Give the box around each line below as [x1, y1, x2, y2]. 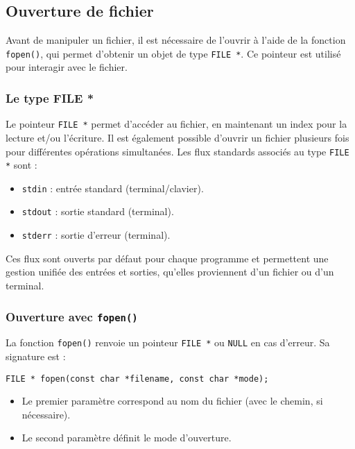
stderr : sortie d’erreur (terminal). [21, 228, 171, 242]
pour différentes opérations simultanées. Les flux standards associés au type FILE [6, 144, 349, 158]
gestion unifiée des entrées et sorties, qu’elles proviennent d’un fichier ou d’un [6, 264, 334, 279]
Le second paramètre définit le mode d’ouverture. [21, 430, 232, 445]
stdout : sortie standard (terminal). [21, 204, 174, 219]
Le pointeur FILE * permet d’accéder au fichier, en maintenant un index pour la [6, 117, 347, 131]
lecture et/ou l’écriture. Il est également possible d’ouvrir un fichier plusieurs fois [6, 130, 349, 144]
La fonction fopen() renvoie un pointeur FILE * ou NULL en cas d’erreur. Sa [6, 335, 330, 350]
